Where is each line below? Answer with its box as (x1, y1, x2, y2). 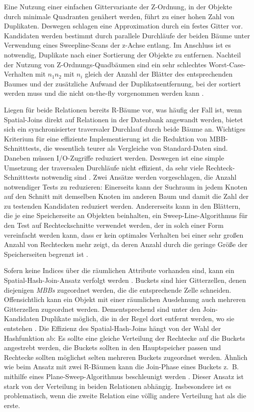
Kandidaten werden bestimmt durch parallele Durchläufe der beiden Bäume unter (4, 30, 250, 40)
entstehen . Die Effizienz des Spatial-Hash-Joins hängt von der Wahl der (4, 323, 221, 333)
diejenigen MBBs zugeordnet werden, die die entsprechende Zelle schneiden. (4, 284, 231, 295)
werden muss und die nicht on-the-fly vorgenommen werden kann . (4, 88, 204, 98)
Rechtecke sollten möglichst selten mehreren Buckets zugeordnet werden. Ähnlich (4, 352, 248, 362)
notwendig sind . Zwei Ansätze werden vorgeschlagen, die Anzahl (41, 172, 237, 182)
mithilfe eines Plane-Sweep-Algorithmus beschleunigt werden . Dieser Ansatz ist (4, 371, 244, 381)
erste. (4, 400, 20, 410)
